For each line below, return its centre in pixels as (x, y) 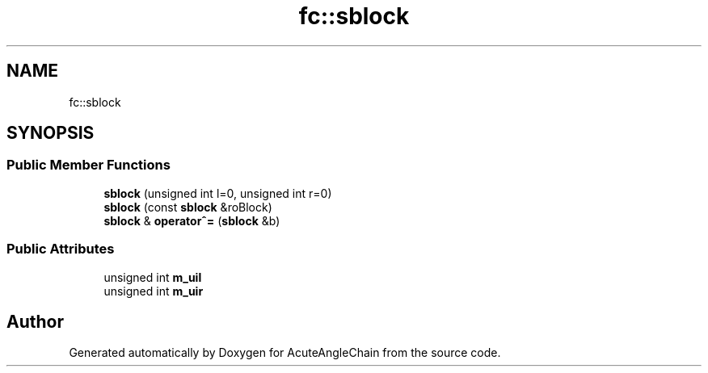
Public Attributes (61, 249)
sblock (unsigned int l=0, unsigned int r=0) (218, 193)
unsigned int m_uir (154, 291)
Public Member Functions (88, 165)
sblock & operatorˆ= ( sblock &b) (192, 220)
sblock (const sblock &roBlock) (188, 207)
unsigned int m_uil (153, 277)
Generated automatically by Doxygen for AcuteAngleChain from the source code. (285, 353)
